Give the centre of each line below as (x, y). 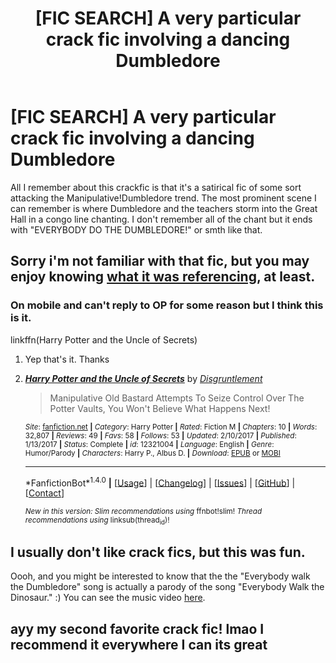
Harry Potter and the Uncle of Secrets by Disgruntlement (143, 378)
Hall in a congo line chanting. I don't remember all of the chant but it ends (161, 219)
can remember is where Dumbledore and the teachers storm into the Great (164, 208)
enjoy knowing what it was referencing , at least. (163, 277)
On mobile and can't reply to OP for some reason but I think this (167, 305)
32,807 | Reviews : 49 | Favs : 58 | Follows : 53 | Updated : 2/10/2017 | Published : (160, 435)
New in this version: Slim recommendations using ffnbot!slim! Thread (143, 512)
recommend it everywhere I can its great (139, 644)
